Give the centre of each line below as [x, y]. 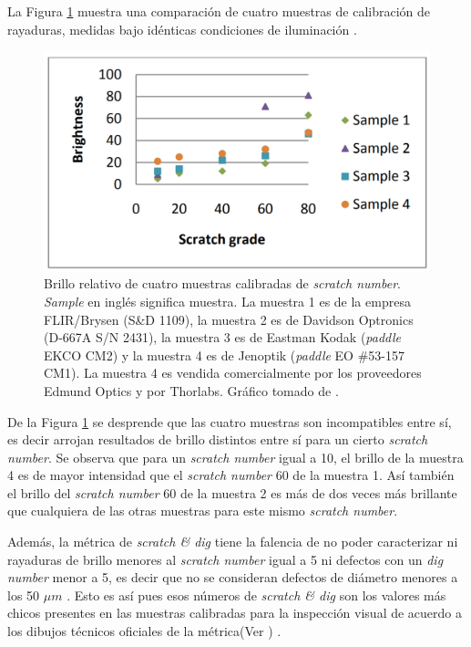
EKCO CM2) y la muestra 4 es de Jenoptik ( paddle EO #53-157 [224, 355]
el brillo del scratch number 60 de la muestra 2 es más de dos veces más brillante [232, 492]
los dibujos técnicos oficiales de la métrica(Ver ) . [144, 631]
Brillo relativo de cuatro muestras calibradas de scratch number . [222, 283]
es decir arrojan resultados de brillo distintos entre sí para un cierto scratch [218, 439]
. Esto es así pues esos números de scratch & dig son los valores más [256, 595]
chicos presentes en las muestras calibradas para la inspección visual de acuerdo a [235, 613]
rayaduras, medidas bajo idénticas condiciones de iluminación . [182, 29]
